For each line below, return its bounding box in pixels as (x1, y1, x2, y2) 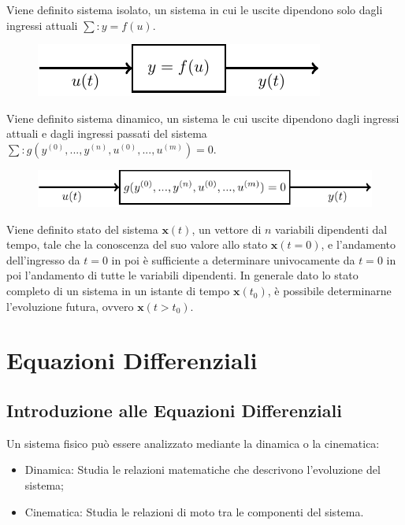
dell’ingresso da (6, 251, 80, 268)
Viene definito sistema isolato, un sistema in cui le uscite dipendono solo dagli (6, 2, 383, 17)
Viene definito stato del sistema (6, 220, 158, 237)
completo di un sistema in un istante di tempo (6, 283, 230, 299)
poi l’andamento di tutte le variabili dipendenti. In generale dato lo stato (6, 267, 359, 283)
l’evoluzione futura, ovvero (6, 298, 134, 314)
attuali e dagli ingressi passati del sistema (6, 125, 207, 142)
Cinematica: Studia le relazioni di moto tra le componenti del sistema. (24, 503, 364, 519)
